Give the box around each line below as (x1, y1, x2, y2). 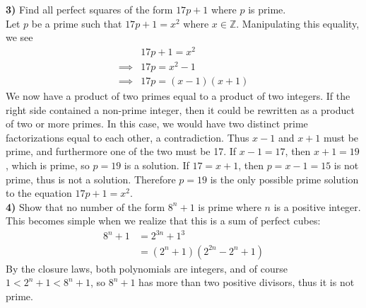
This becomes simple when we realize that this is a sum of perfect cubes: (6, 213, 321, 228)
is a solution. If (124, 158, 189, 172)
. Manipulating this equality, (236, 16, 360, 30)
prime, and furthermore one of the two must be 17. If (6, 144, 237, 159)
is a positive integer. (273, 199, 361, 214)
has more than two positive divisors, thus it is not (138, 275, 355, 290)
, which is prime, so (6, 158, 90, 172)
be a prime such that (31, 16, 122, 30)
